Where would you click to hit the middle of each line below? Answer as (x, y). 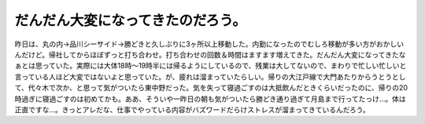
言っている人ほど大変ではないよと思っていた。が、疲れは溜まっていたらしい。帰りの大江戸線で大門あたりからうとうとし (210, 77)
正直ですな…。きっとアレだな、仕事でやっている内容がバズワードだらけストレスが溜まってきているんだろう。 (192, 109)
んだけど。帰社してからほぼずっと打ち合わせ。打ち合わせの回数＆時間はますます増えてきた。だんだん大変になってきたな (210, 54)
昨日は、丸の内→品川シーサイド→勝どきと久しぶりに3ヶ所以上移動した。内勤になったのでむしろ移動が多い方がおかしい (209, 44)
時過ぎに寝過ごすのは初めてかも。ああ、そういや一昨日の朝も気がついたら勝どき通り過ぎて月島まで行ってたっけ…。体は (211, 99)
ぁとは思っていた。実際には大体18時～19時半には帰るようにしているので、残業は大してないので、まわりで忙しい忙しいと (211, 66)
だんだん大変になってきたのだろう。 (131, 20)
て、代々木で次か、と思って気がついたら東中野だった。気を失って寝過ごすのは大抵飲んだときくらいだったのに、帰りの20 (211, 88)
